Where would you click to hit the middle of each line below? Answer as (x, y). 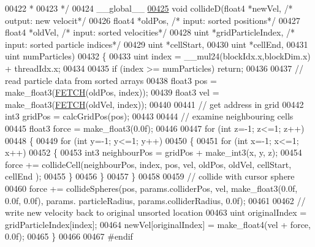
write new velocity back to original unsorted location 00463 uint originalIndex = (156, 212)
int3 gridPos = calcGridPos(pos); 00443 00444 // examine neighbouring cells (149, 116)
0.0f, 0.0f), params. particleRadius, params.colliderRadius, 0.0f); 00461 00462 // (155, 200)
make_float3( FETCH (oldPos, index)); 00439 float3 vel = (112, 92)
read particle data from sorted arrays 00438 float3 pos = (111, 80)
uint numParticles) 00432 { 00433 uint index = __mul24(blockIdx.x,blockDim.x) (158, 56)
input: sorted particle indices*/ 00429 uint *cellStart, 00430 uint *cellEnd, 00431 (157, 44)
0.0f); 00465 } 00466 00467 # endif (69, 236)
